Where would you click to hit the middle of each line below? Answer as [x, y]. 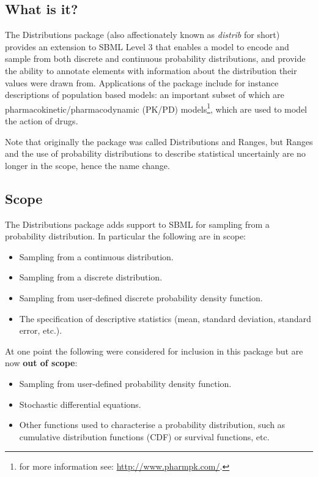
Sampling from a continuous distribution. [96, 256]
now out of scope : [41, 363]
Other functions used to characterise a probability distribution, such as [152, 425]
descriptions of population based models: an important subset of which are [145, 95]
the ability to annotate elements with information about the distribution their [151, 70]
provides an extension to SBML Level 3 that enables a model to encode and [147, 46]
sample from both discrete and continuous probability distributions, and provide [155, 58]
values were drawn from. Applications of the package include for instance [142, 82]
